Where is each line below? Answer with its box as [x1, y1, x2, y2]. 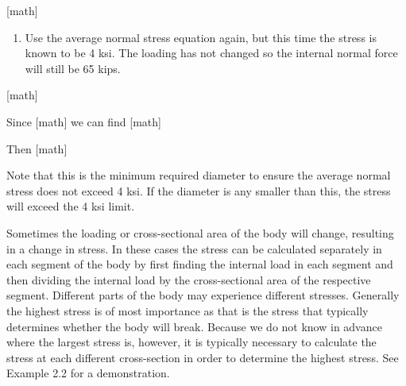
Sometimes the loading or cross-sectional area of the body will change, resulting [6, 224, 394, 241]
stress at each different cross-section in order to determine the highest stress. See [6, 349, 399, 365]
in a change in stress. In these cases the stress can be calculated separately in [6, 240, 382, 257]
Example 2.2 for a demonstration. [6, 365, 170, 381]
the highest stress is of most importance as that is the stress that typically [6, 302, 369, 318]
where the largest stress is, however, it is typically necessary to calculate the [6, 334, 377, 350]
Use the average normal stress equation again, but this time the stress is [25, 29, 377, 45]
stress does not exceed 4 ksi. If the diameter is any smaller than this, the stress [6, 182, 391, 199]
